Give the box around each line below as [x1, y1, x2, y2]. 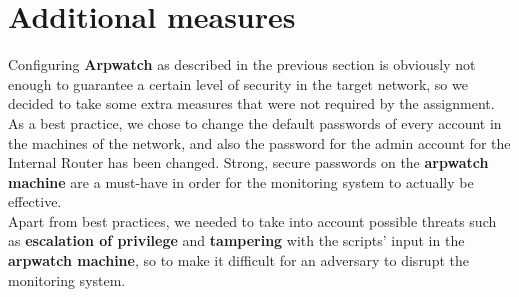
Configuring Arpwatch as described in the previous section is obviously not [8, 54, 476, 75]
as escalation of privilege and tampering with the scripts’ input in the [8, 230, 465, 251]
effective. [8, 191, 62, 212]
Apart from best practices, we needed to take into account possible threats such [8, 210, 497, 231]
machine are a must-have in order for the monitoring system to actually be [8, 171, 474, 192]
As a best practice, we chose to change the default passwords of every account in [8, 112, 502, 133]
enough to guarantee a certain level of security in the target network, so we [8, 73, 468, 94]
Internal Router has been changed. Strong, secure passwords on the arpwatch [8, 152, 489, 173]
